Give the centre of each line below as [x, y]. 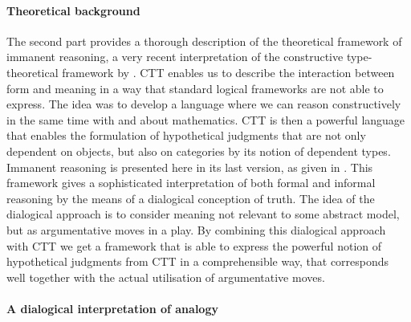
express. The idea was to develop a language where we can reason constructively [204, 104]
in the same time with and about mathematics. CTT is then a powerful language [206, 119]
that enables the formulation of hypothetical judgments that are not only [186, 135]
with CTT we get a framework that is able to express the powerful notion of [194, 245]
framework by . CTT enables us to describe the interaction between [228, 72]
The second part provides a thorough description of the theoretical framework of [204, 41]
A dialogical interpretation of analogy [112, 308]
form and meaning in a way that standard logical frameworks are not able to [195, 88]
